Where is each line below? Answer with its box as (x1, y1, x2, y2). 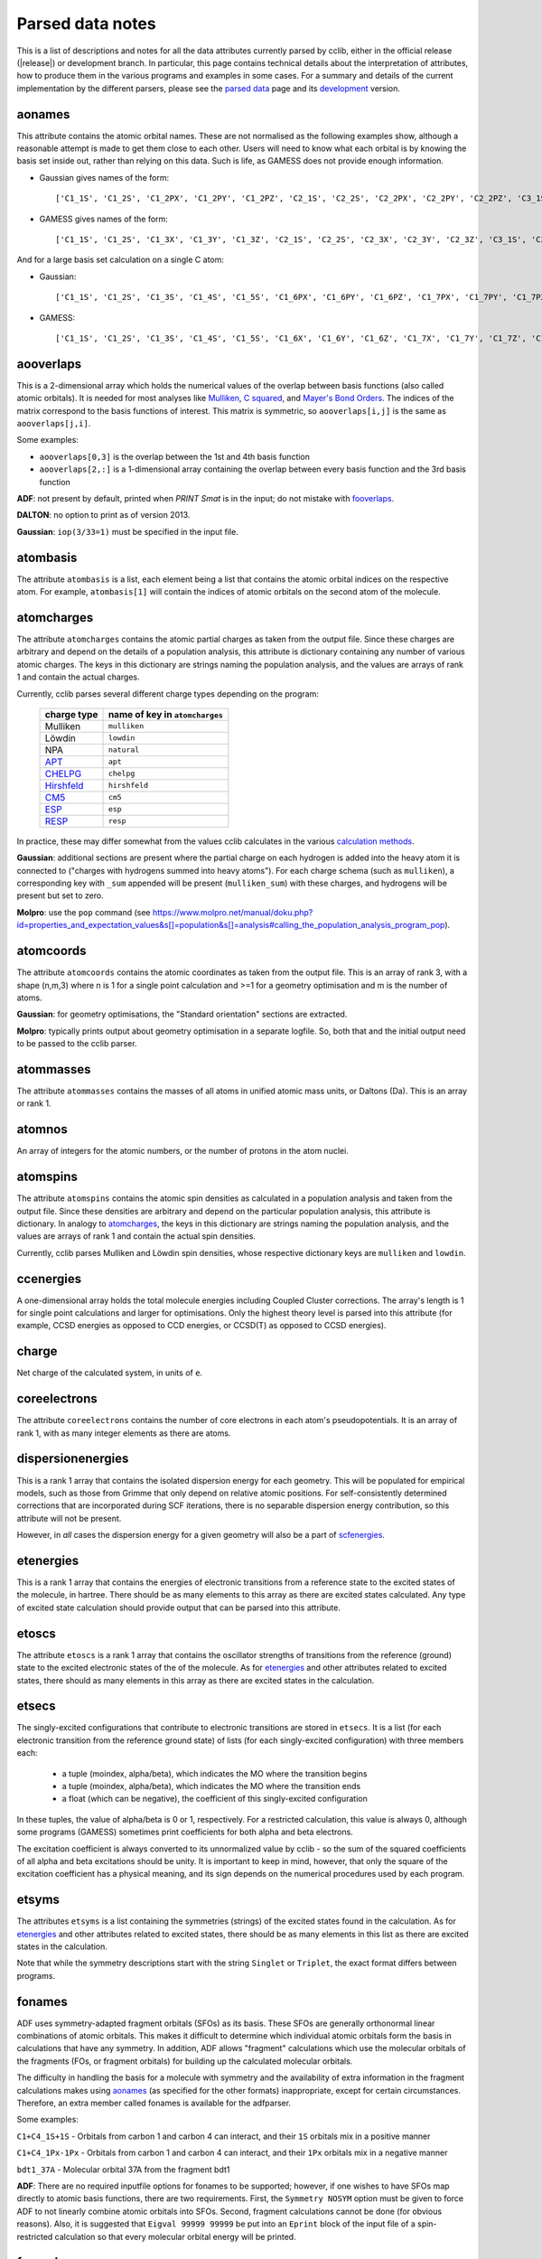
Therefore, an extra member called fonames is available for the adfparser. (16, 2097, 292, 2109)
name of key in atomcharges (107, 708, 223, 720)
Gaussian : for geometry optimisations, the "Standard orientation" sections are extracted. (16, 1008, 348, 1020)
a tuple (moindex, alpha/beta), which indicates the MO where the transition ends (61, 1780, 361, 1791)
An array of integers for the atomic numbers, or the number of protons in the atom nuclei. (16, 1146, 350, 1157)
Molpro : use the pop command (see (16, 906, 151, 917)
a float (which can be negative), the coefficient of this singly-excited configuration (61, 1794, 368, 1804)
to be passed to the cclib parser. (16, 1038, 137, 1049)
